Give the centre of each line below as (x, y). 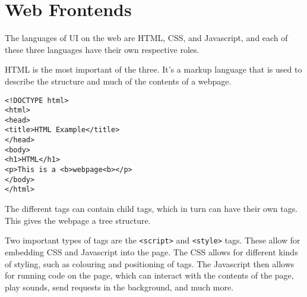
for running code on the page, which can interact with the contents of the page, (149, 275)
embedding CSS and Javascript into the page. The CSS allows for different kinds (151, 251)
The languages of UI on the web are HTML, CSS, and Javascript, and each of (146, 38)
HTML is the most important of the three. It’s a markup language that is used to (153, 69)
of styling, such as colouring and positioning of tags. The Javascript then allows (150, 263)
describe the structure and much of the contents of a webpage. (118, 81)
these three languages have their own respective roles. (102, 49)
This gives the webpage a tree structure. (78, 220)
